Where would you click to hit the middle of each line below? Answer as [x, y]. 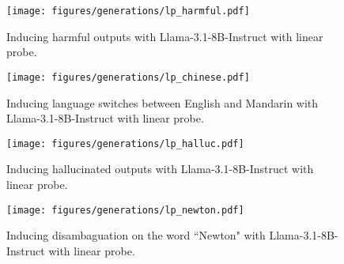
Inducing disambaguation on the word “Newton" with [136, 235]
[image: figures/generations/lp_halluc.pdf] [125, 143]
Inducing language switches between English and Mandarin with [163, 102]
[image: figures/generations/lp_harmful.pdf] [128, 11]
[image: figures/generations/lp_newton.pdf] [125, 210]
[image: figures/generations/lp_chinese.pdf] [128, 77]
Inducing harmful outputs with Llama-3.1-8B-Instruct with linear [165, 36]
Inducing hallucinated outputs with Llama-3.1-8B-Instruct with [160, 169]
